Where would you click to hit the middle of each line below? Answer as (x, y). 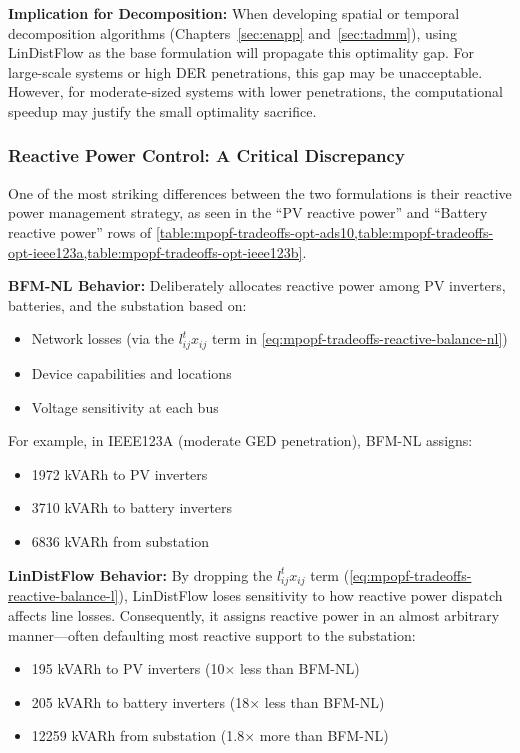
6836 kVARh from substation (120, 541)
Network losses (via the (102, 338)
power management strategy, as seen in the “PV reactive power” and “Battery (248, 212)
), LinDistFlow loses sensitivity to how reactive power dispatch (310, 595)
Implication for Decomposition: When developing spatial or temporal (234, 13)
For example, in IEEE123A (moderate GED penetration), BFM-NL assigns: (240, 440)
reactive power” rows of (80, 231)
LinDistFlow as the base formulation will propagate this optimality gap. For (241, 52)
